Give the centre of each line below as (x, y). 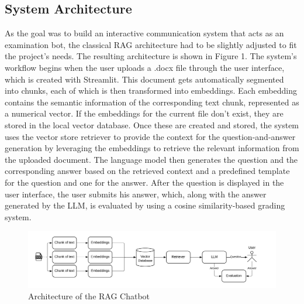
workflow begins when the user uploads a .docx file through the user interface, (145, 67)
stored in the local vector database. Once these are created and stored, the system (152, 124)
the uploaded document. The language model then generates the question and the (151, 159)
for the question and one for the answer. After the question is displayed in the (144, 182)
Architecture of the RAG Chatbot (89, 296)
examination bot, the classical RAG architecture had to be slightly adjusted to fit (151, 44)
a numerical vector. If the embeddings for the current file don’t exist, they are (144, 113)
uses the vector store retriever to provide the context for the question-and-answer (150, 136)
